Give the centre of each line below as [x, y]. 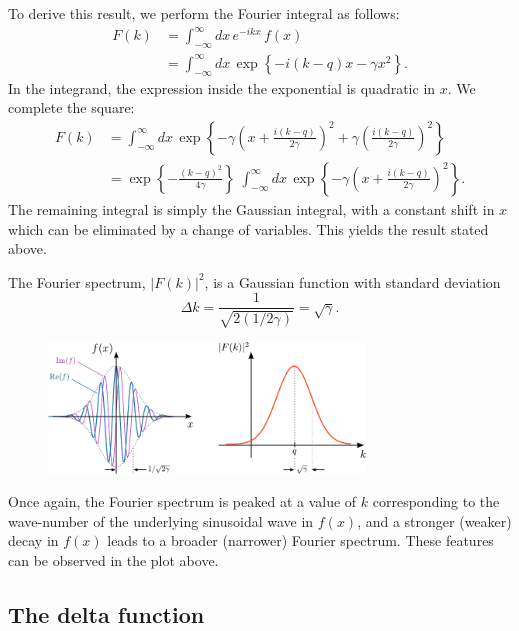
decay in [33, 540]
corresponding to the [436, 501]
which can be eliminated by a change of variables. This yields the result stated [248, 228]
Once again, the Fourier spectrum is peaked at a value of [182, 501]
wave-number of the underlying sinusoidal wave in [161, 520]
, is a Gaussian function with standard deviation [352, 281]
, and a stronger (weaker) [434, 520]
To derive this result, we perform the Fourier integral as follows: [204, 13]
